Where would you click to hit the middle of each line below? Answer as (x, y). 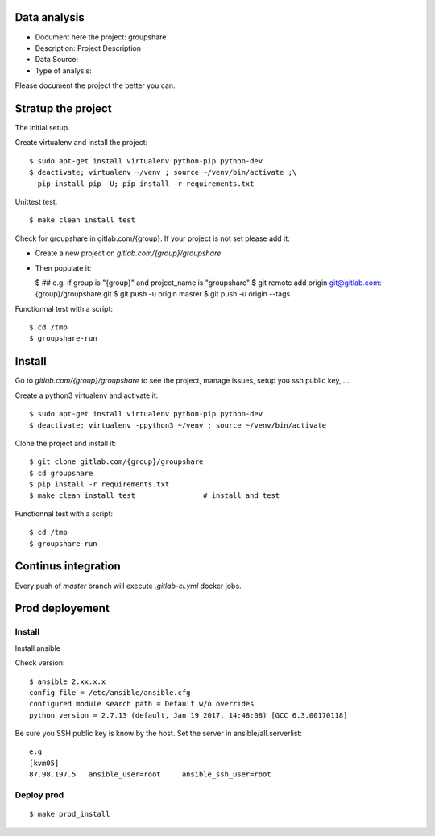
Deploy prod (39, 795)
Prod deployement (62, 608)
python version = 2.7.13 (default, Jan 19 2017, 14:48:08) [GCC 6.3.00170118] (188, 715)
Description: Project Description (88, 48)
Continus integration (68, 567)
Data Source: (57, 60)
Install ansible (37, 648)
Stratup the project (63, 108)
